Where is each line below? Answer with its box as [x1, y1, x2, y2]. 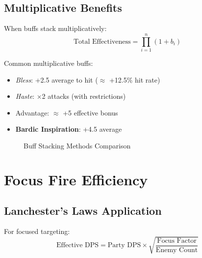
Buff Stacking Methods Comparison [24, 140, 131, 150]
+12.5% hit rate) [109, 74, 160, 85]
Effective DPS [56, 242, 99, 249]
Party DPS [107, 242, 141, 249]
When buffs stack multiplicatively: [4, 23, 107, 33]
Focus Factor [157, 237, 197, 244]
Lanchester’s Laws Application [4, 203, 162, 218]
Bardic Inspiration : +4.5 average [15, 124, 122, 134]
